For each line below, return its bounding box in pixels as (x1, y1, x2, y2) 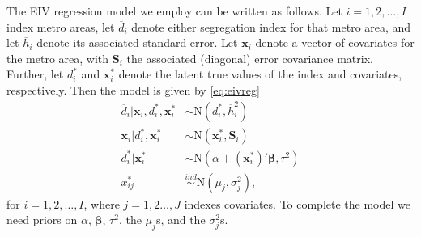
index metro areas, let (6, 18, 115, 35)
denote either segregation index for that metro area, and (131, 18, 411, 35)
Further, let (6, 66, 64, 83)
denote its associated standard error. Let (36, 34, 238, 51)
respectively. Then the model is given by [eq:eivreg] (6, 81, 260, 98)
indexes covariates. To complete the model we (184, 195, 410, 212)
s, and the (155, 211, 206, 228)
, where (83, 195, 120, 212)
